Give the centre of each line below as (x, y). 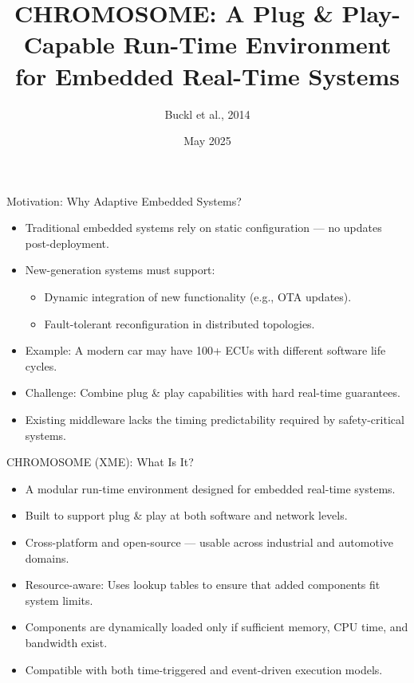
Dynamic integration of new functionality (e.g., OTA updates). (198, 297)
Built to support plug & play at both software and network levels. (186, 515)
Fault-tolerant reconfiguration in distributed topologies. (179, 323)
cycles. (41, 365)
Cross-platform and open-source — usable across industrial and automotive (209, 542)
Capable (69, 44)
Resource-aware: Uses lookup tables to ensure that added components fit (203, 585)
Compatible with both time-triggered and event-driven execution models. (204, 669)
